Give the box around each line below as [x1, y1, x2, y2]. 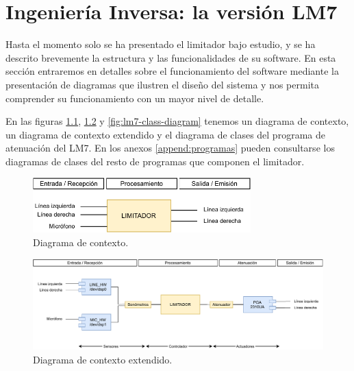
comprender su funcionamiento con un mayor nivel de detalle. [5, 91, 264, 105]
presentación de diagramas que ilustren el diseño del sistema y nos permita [5, 77, 319, 91]
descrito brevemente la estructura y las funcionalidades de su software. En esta [5, 50, 336, 64]
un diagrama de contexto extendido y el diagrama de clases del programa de [5, 127, 325, 141]
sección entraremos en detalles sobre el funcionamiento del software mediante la [5, 64, 339, 78]
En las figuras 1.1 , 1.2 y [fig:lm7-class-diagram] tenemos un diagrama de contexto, [5, 114, 349, 128]
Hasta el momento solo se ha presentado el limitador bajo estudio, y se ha [5, 37, 316, 51]
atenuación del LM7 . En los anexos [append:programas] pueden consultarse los [5, 141, 335, 155]
